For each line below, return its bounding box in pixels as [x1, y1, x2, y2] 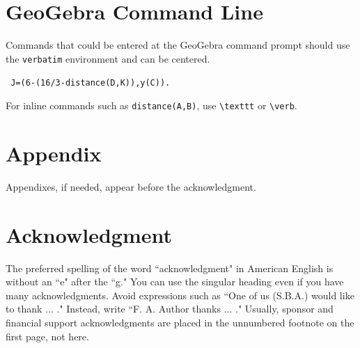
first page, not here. [6, 329, 89, 343]
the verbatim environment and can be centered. [6, 51, 210, 65]
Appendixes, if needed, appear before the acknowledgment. [6, 179, 256, 193]
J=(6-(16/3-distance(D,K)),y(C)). [10, 78, 171, 88]
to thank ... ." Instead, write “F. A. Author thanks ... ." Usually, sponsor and [6, 301, 334, 316]
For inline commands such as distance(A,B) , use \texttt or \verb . [6, 98, 297, 113]
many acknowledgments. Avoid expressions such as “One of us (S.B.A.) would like [6, 287, 354, 302]
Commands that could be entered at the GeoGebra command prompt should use [6, 38, 350, 52]
